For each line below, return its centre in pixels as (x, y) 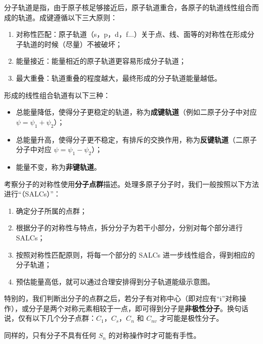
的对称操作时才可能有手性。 (155, 335)
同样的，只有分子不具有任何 (50, 335)
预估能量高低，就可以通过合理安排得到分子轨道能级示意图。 (115, 281)
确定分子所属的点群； (51, 210)
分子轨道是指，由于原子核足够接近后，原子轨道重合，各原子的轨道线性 (121, 7)
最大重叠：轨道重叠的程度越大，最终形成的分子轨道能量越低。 (119, 78)
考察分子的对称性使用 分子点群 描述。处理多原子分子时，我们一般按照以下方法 (131, 184)
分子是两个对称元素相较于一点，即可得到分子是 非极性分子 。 (128, 308)
